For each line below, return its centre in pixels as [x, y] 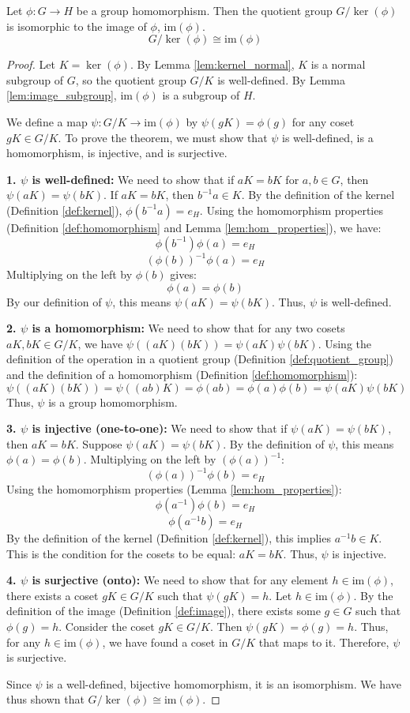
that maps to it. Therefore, [324, 642]
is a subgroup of [201, 95]
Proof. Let [31, 64]
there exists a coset [53, 595]
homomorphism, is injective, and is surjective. [117, 153]
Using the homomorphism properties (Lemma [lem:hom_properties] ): [174, 489]
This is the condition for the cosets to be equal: [121, 553]
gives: [183, 274]
